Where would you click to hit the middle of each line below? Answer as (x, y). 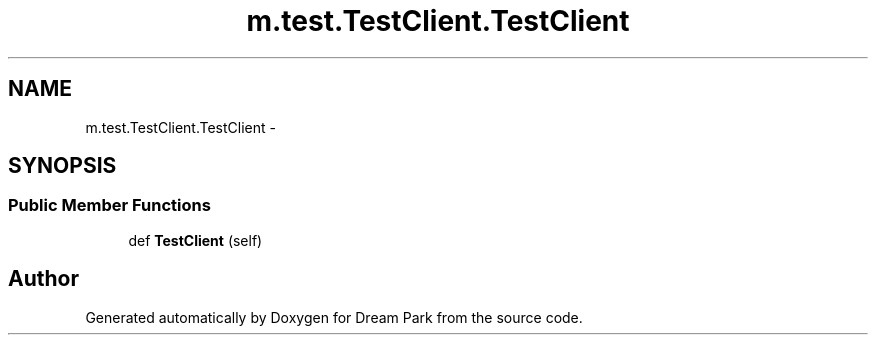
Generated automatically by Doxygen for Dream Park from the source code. (334, 317)
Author (43, 279)
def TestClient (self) (195, 240)
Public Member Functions (109, 205)
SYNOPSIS (62, 166)
